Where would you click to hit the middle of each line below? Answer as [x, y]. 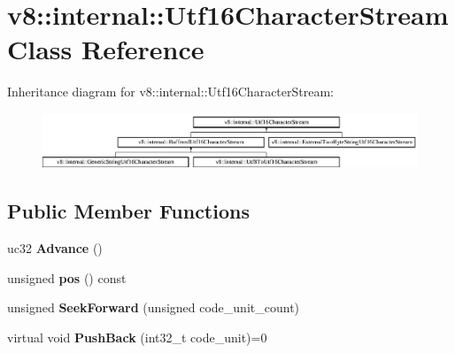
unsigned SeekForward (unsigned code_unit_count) [154, 307]
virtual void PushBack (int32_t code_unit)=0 [137, 337]
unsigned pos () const [67, 277]
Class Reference [106, 49]
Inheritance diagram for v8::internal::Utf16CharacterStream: [170, 92]
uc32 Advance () [55, 247]
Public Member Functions [128, 211]
